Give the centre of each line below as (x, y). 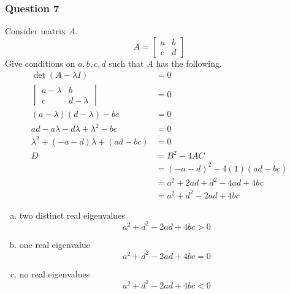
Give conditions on (40, 63)
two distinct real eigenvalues (72, 215)
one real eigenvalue (55, 244)
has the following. (189, 63)
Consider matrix (36, 31)
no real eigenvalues (55, 273)
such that (126, 63)
